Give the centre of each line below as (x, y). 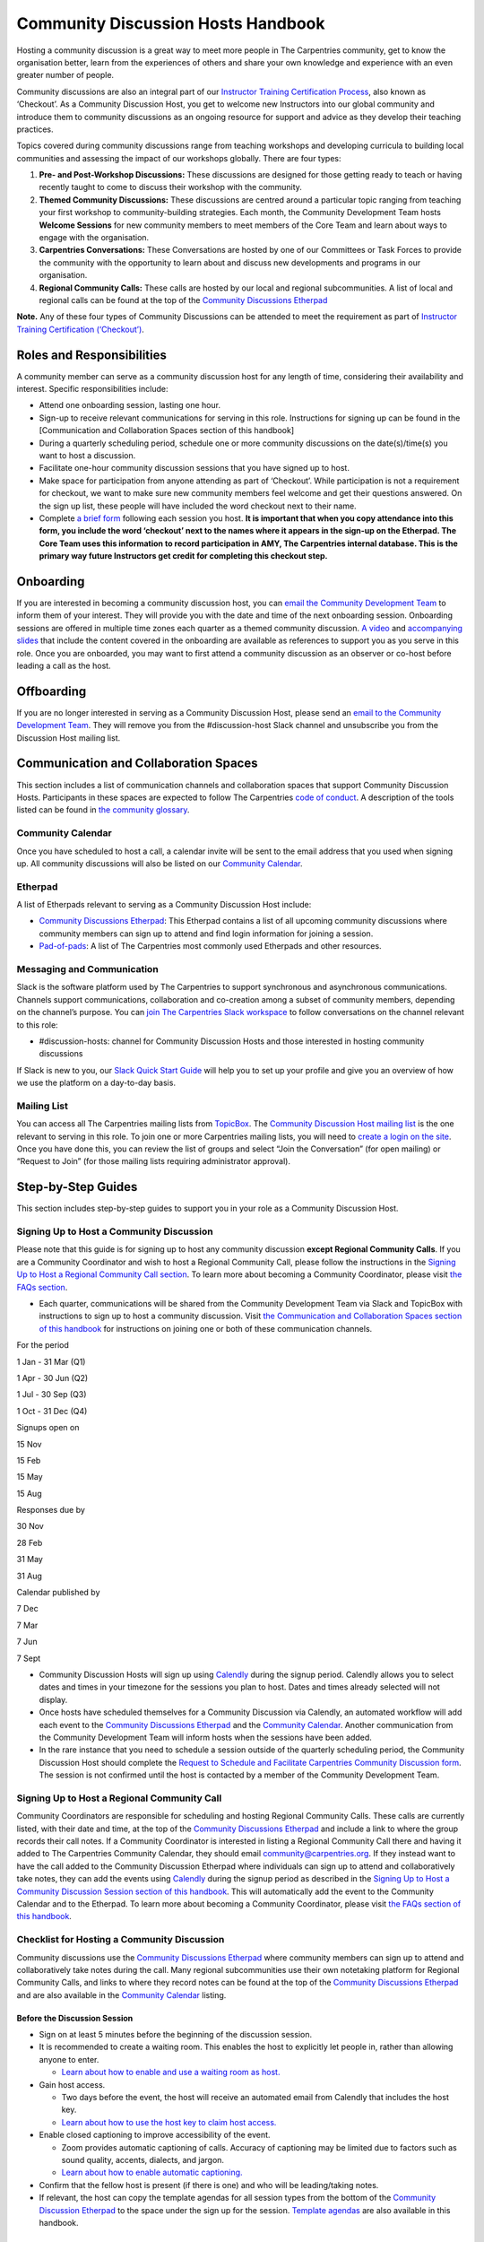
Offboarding (52, 691)
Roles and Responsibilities (92, 355)
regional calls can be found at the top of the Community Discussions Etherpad (183, 300)
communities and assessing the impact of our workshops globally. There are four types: (179, 158)
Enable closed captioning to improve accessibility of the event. (155, 2135)
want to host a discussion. (87, 456)
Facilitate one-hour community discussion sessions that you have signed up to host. (194, 468)
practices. (35, 129)
